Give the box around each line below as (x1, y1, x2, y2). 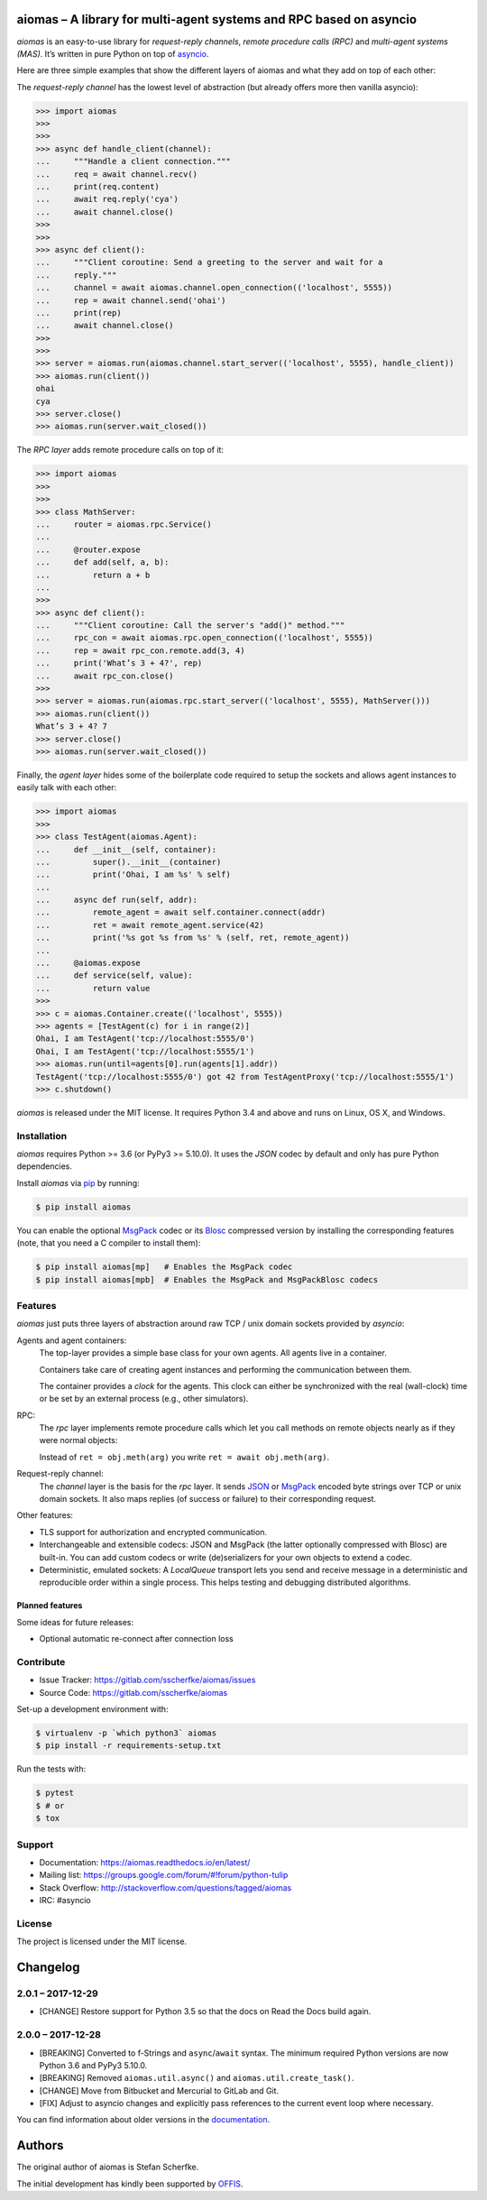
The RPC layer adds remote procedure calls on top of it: (16, 445, 225, 456)
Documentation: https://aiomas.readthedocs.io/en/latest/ (39, 1856, 251, 1867)
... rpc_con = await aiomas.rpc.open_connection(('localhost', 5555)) (35, 632, 374, 643)
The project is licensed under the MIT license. (16, 1936, 188, 1947)
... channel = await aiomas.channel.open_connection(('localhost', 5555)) (35, 282, 392, 293)
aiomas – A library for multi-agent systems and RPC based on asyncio (16, 12, 418, 27)
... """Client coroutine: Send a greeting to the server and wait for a (35, 257, 383, 268)
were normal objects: (39, 1435, 118, 1446)
